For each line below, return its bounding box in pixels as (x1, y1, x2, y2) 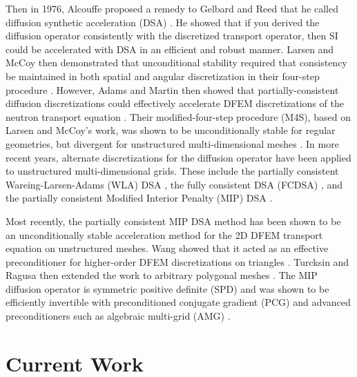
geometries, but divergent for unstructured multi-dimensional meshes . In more (6, 136, 339, 151)
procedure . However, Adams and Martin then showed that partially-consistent (6, 82, 339, 97)
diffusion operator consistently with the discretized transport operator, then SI (6, 28, 338, 43)
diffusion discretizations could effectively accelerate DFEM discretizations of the (6, 96, 344, 110)
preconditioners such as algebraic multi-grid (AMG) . (6, 309, 231, 323)
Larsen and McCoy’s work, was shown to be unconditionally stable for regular (6, 123, 336, 137)
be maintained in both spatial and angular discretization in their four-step (6, 68, 320, 83)
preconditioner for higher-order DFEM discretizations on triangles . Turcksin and (6, 254, 349, 269)
